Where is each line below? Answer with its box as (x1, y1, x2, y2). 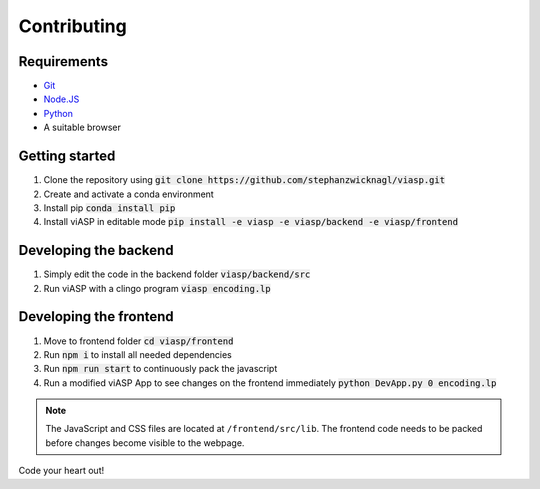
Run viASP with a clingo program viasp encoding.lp (43, 282, 271, 294)
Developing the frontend (18, 308, 174, 325)
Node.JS (43, 93, 80, 105)
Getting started (18, 148, 116, 165)
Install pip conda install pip (43, 201, 176, 214)
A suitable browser (43, 121, 122, 134)
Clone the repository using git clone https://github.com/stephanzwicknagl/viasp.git (43, 174, 445, 186)
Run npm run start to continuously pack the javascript (43, 363, 278, 375)
